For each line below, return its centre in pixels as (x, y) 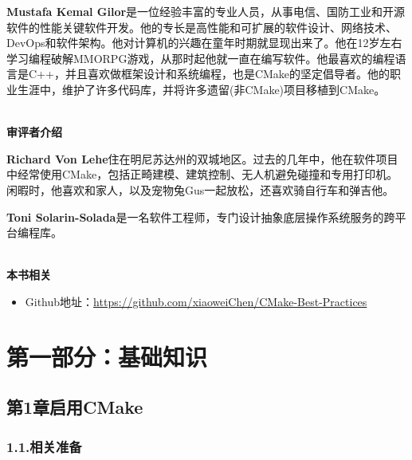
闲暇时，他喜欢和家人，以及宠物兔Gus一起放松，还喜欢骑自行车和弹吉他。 (200, 189)
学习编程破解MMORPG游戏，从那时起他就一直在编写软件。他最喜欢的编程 (201, 58)
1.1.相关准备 (44, 446)
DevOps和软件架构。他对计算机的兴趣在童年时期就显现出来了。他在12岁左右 (204, 43)
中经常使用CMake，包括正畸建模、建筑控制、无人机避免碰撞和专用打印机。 (202, 174)
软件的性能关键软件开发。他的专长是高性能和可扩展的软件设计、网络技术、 (202, 27)
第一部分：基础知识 (107, 356)
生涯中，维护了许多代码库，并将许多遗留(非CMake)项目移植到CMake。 (201, 89)
